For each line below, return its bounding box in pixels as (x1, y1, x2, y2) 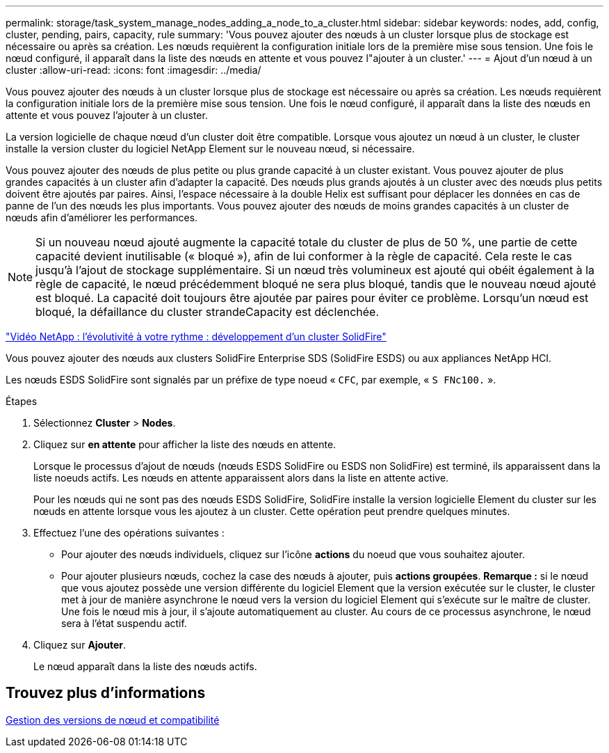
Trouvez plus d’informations (6, 684, 206, 702)
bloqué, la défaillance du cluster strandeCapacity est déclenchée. (35, 305, 380, 319)
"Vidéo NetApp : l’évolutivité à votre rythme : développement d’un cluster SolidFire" (6, 331, 387, 342)
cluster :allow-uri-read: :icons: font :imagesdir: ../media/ (6, 64, 261, 76)
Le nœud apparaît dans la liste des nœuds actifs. (33, 660, 257, 672)
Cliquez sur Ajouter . (33, 639, 127, 651)
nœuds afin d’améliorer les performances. (6, 212, 198, 223)
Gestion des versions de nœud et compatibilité (6, 713, 220, 726)
